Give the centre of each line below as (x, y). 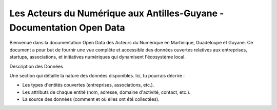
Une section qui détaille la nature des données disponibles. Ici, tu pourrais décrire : (97, 75)
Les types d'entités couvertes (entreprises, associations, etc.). (88, 85)
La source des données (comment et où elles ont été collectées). (91, 99)
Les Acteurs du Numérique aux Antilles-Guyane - (117, 13)
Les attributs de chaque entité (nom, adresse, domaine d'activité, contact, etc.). (106, 92)
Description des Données (36, 66)
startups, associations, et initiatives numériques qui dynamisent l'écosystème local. (97, 57)
